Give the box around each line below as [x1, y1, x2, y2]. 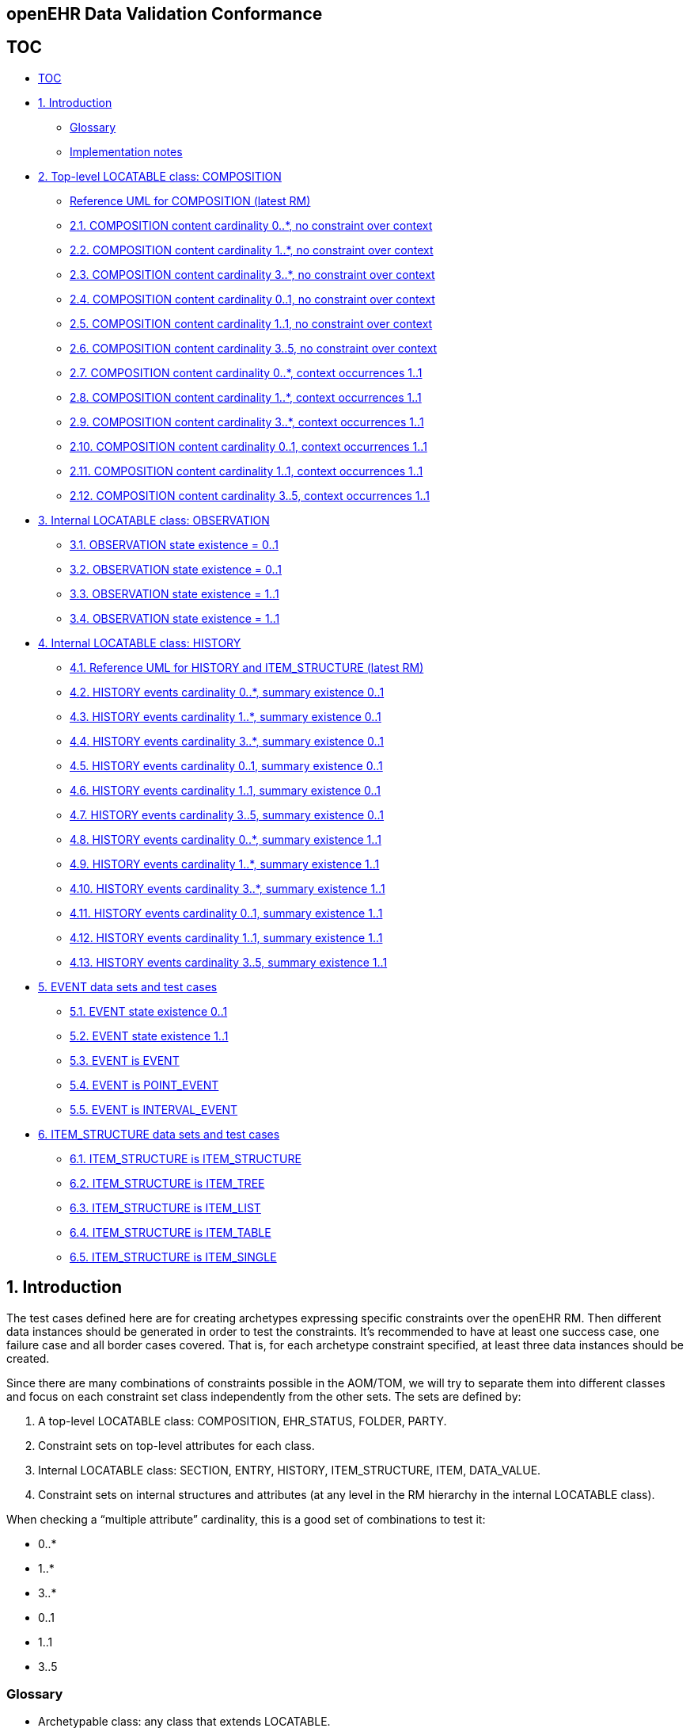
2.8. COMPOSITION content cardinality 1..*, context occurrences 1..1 [70, 390, 422, 404]
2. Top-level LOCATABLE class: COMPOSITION [38, 169, 282, 183]
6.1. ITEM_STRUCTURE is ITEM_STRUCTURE [70, 1151, 301, 1165]
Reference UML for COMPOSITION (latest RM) [70, 193, 311, 208]
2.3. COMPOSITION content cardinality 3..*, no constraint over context [70, 267, 435, 281]
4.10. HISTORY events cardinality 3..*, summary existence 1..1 [70, 881, 385, 895]
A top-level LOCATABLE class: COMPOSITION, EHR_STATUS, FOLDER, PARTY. [38, 1413, 447, 1428]
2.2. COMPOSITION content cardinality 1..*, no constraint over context [70, 242, 434, 257]
